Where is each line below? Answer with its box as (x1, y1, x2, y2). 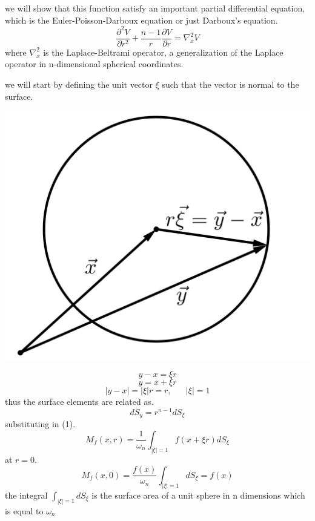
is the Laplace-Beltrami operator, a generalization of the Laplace (43, 45, 283, 58)
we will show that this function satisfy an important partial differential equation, (5, 2, 305, 14)
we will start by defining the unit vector (5, 77, 153, 90)
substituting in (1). (5, 418, 76, 430)
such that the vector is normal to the (162, 77, 299, 90)
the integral (5, 488, 48, 501)
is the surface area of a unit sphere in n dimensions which (91, 488, 305, 501)
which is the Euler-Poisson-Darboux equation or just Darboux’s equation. (5, 13, 278, 26)
